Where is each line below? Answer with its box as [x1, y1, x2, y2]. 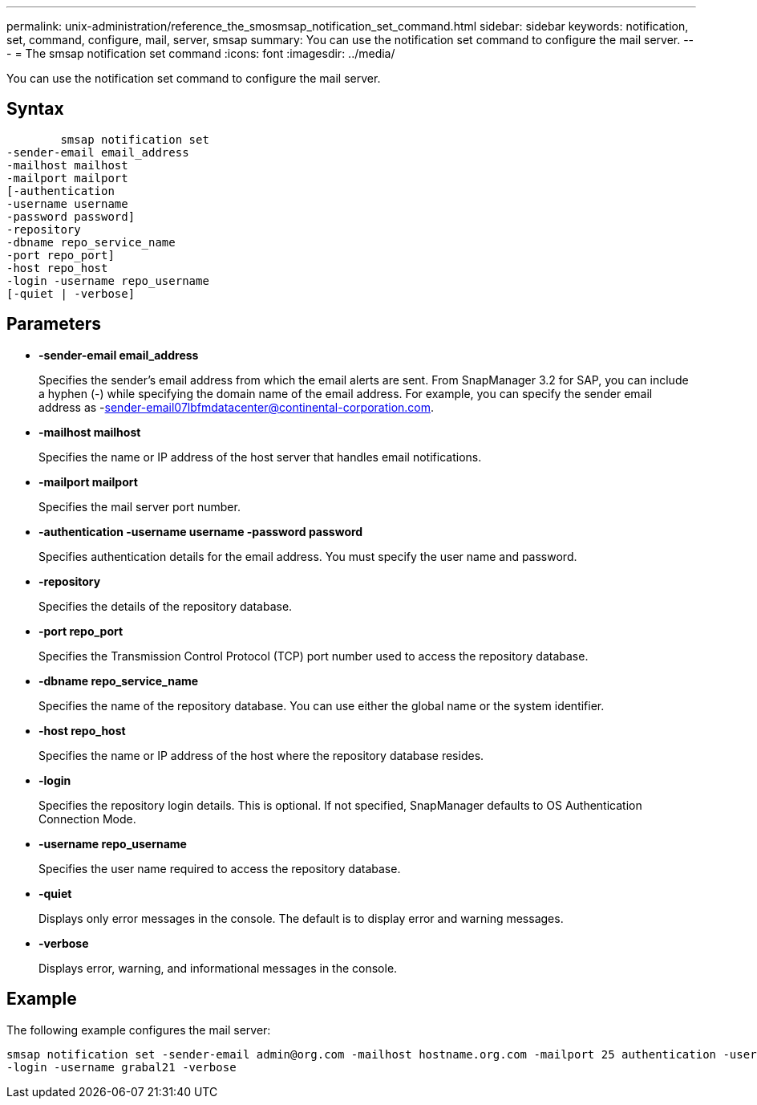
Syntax [6, 99, 64, 120]
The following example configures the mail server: [6, 1022, 271, 1037]
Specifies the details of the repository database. [38, 599, 293, 613]
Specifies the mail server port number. [38, 499, 241, 514]
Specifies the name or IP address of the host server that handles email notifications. [38, 449, 482, 464]
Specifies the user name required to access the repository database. [38, 861, 401, 875]
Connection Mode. [38, 811, 136, 826]
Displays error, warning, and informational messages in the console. [38, 961, 398, 975]
